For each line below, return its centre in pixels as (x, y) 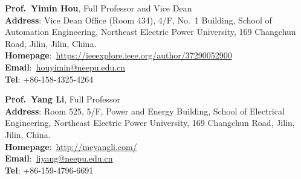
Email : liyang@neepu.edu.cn (59, 158)
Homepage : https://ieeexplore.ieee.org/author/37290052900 (118, 55)
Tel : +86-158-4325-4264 (49, 79)
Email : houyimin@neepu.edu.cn (65, 67)
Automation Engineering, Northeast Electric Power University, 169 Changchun (150, 32)
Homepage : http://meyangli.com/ (71, 146)
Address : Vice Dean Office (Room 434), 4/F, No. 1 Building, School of (138, 20)
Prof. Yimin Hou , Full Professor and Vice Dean (99, 8)
